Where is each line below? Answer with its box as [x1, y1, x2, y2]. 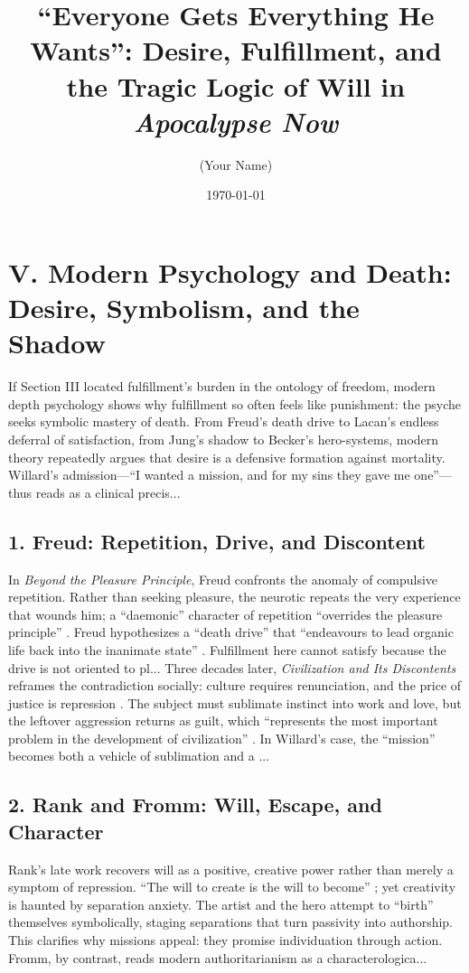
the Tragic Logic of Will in [66, 67, 406, 104]
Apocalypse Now [133, 102, 339, 140]
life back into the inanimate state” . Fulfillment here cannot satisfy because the [8, 640, 446, 659]
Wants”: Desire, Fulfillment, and [30, 32, 442, 69]
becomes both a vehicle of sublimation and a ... [8, 746, 270, 765]
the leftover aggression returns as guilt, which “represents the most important [8, 711, 438, 730]
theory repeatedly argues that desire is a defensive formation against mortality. [8, 447, 446, 466]
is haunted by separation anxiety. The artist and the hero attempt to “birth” [8, 894, 434, 913]
